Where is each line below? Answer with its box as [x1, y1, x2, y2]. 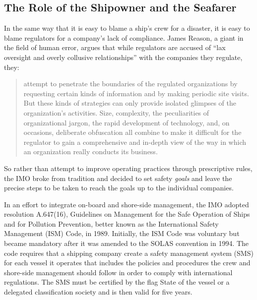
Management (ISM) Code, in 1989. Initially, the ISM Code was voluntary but [4, 228, 240, 239]
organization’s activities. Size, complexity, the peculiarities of [23, 107, 209, 118]
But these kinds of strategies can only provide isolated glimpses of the [23, 98, 236, 108]
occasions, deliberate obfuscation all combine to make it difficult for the [23, 127, 242, 137]
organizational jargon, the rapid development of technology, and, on [23, 117, 230, 127]
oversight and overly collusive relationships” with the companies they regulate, [4, 52, 243, 62]
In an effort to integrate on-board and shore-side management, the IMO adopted [4, 199, 249, 209]
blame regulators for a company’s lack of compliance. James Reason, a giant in [4, 32, 244, 43]
